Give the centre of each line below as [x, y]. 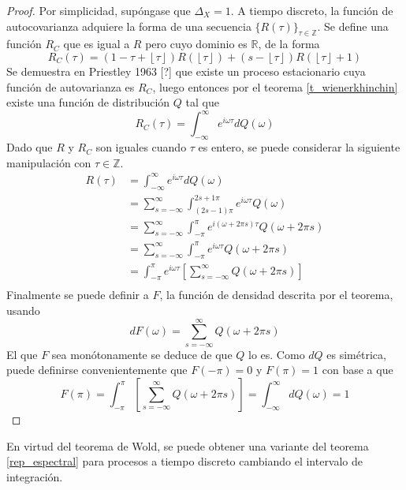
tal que [202, 102]
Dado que [30, 147]
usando [23, 310]
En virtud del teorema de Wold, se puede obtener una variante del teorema [188, 445]
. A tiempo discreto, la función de [312, 10]
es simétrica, [356, 354]
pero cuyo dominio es [196, 44]
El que [22, 354]
